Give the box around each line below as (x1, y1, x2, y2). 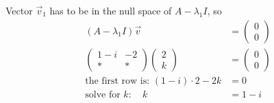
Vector (5, 3, 33, 17)
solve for (85, 89, 121, 100)
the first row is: (85, 76, 150, 86)
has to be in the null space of (49, 3, 172, 17)
